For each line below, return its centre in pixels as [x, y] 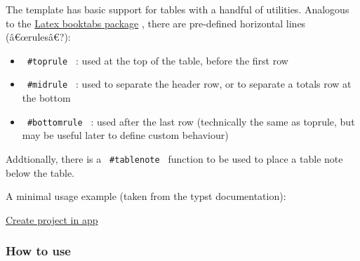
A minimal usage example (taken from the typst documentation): [146, 196]
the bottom [46, 98]
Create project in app [52, 219]
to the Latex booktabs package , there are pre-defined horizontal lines [156, 23]
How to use [38, 251]
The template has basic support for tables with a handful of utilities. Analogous [178, 9]
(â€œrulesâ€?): [38, 37]
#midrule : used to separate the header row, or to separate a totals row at [189, 84]
